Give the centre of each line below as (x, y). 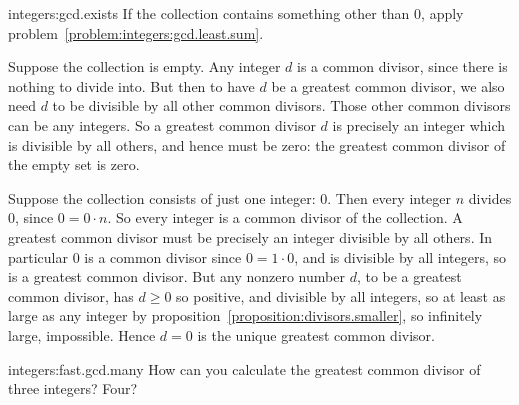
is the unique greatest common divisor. (316, 334)
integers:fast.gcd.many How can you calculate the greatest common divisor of (244, 368)
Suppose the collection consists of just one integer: (162, 197)
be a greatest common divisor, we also (388, 85)
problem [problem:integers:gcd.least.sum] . (136, 32)
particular (38, 256)
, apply (442, 13)
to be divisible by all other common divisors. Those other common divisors (281, 105)
